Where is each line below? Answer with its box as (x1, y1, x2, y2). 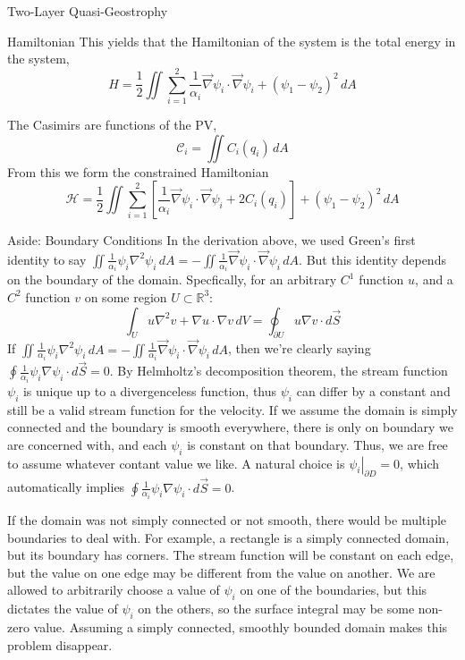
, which (400, 453, 440, 472)
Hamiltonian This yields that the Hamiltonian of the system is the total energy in (7, 31, 456, 50)
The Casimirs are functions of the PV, (7, 114, 217, 133)
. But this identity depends (299, 250, 446, 268)
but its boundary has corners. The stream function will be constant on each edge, (7, 546, 454, 564)
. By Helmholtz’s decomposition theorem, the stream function (109, 361, 448, 380)
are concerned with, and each (7, 435, 167, 453)
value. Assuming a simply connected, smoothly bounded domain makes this (33, 617, 448, 636)
